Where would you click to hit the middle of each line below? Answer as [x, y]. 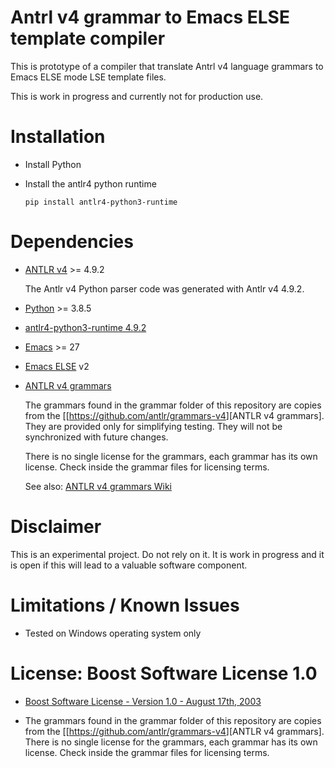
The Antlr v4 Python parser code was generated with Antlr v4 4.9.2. [164, 288]
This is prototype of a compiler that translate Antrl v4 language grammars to [167, 66]
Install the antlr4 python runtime [90, 183]
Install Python [53, 164]
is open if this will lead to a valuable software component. [129, 565]
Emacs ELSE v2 [57, 366]
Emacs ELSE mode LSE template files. [88, 77]
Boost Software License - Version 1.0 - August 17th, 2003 [143, 701]
